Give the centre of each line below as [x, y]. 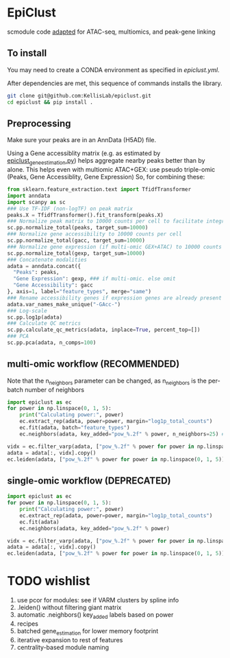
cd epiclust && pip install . [50, 102]
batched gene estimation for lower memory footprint [88, 632]
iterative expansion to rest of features [70, 639]
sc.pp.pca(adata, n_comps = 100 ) [52, 343]
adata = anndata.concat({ [44, 266]
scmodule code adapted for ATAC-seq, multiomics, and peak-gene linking [111, 32]
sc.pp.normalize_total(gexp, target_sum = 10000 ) [76, 253]
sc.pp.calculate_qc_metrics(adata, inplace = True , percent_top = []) [104, 330]
